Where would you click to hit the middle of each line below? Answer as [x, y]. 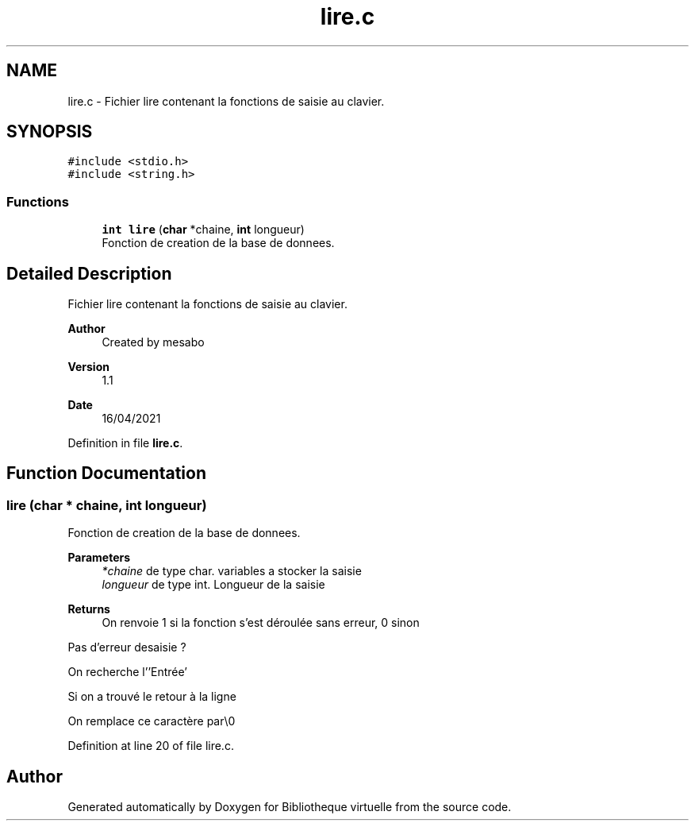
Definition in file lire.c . [125, 443]
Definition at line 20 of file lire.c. [151, 746]
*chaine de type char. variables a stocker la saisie [232, 571]
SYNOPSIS [50, 132]
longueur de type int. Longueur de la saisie [213, 585]
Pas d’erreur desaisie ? [127, 647]
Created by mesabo [153, 342]
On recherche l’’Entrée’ [127, 672]
